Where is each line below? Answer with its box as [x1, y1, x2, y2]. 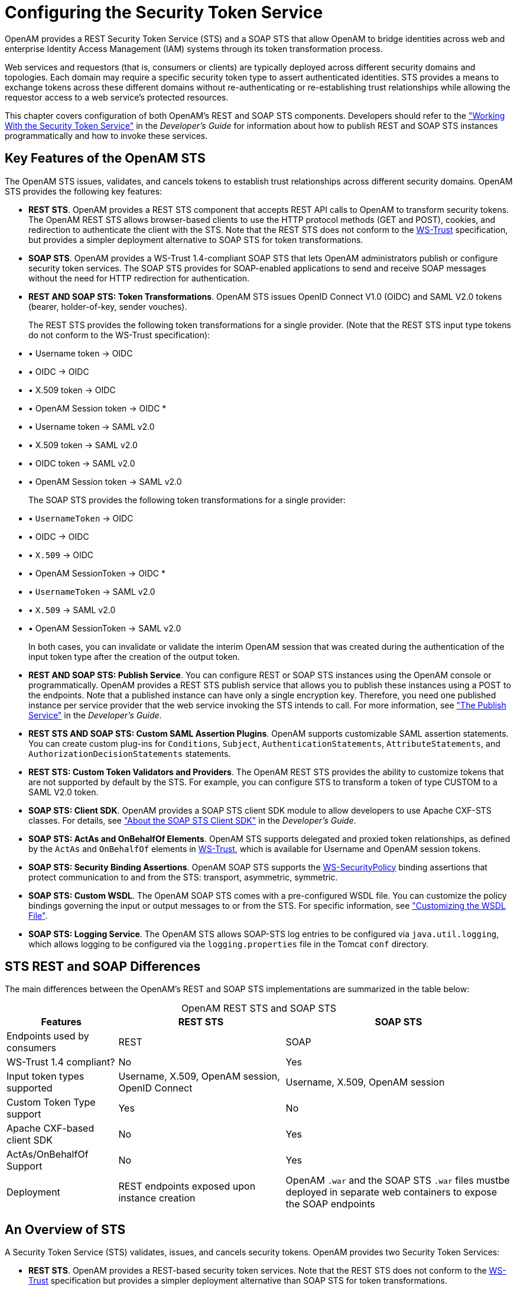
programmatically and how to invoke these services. [5, 130, 208, 141]
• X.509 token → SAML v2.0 [28, 439, 138, 450]
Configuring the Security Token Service [5, 2, 323, 22]
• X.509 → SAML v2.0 [28, 604, 116, 615]
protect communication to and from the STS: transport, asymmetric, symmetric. [28, 872, 338, 882]
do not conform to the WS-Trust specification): [28, 329, 210, 340]
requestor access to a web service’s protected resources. [5, 92, 229, 102]
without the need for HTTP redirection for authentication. [28, 273, 250, 283]
